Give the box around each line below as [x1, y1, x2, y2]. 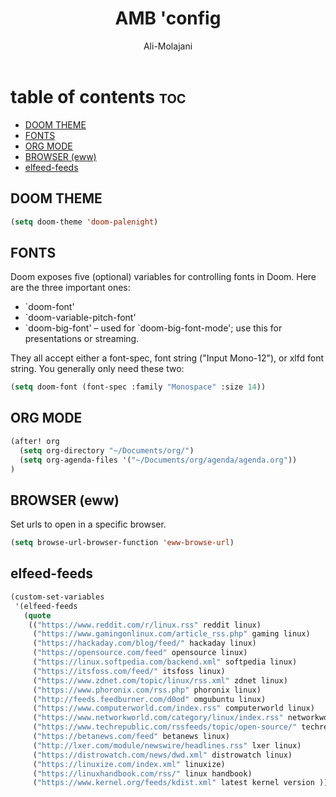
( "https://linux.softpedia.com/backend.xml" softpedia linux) [32, 657, 298, 667]
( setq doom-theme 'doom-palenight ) [10, 217, 159, 227]
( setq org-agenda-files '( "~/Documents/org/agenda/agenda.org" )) [19, 455, 298, 465]
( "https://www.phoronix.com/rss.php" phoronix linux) [32, 685, 262, 695]
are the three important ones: [10, 282, 131, 294]
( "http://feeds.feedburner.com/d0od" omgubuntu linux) [32, 694, 267, 704]
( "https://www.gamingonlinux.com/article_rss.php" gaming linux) [32, 629, 311, 639]
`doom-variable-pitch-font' [24, 312, 137, 324]
